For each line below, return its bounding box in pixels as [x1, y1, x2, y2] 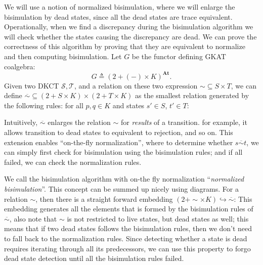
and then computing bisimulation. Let [4, 51, 122, 61]
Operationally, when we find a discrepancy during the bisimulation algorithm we [4, 21, 253, 32]
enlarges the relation [48, 117, 111, 127]
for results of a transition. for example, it [121, 117, 247, 127]
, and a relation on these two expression [74, 80, 198, 91]
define [4, 90, 22, 101]
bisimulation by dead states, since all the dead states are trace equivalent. [4, 11, 233, 22]
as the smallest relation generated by [135, 90, 249, 101]
